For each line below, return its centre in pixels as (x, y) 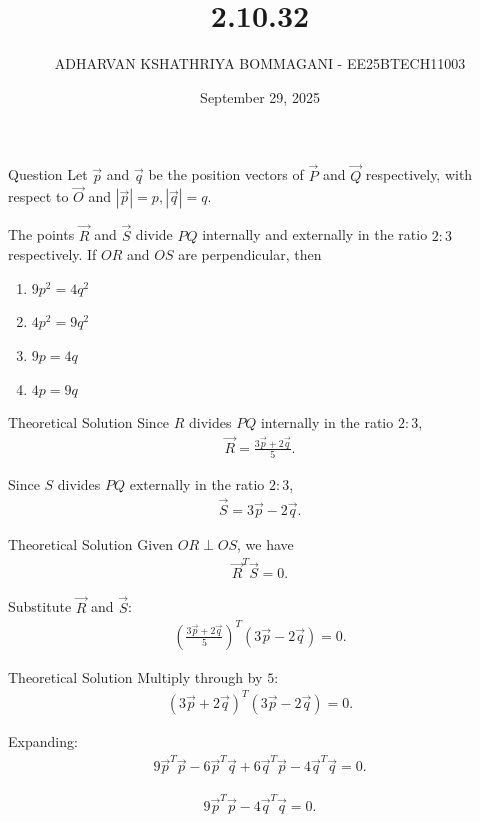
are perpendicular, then (250, 254)
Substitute (40, 606)
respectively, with (419, 174)
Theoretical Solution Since (89, 422)
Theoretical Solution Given (91, 544)
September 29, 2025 (260, 96)
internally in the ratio (327, 422)
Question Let (48, 174)
